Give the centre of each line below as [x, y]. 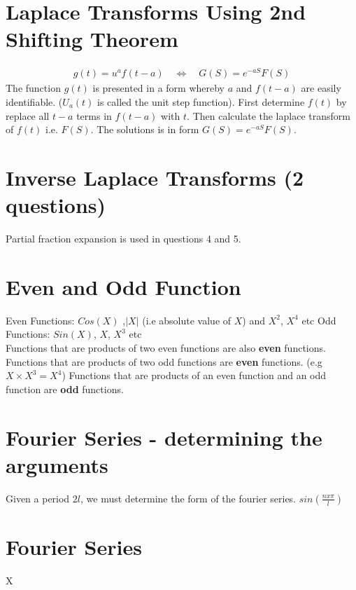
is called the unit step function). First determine [201, 102]
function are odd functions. [65, 389]
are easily [321, 88]
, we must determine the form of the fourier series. [188, 498]
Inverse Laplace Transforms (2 [155, 177]
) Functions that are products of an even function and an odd [194, 375]
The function [33, 88]
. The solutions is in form [145, 129]
